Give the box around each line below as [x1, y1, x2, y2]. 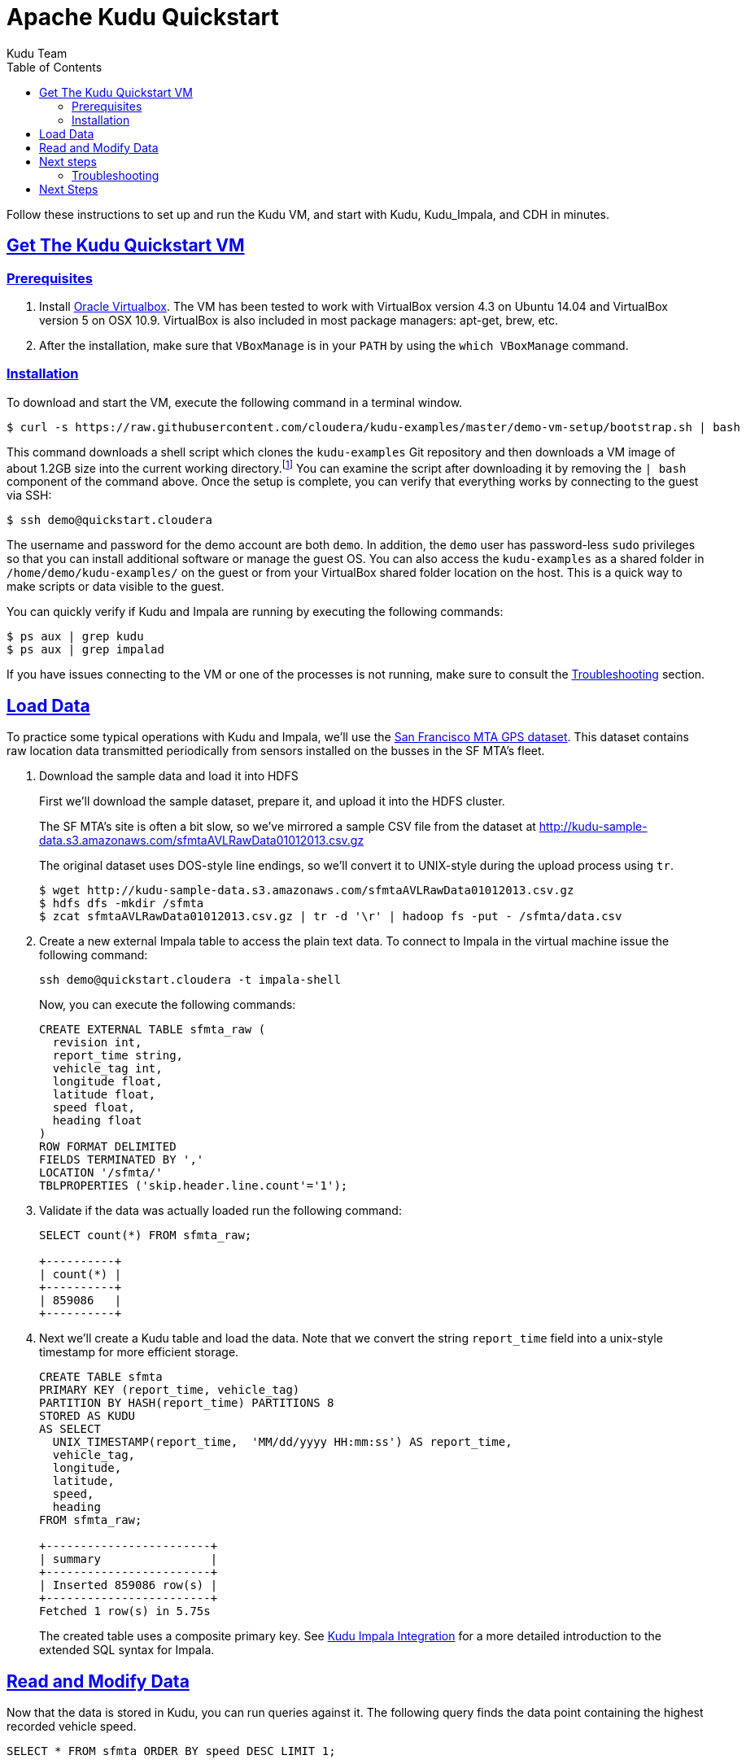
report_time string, [52, 1049, 184, 1063]
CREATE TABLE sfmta [39, 1370, 163, 1384]
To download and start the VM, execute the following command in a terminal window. [7, 395, 463, 409]
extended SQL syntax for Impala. [39, 1643, 215, 1657]
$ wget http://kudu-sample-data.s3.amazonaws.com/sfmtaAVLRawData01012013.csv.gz [39, 884, 574, 897]
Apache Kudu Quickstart [7, 3, 279, 31]
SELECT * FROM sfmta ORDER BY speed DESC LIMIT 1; [7, 1744, 336, 1758]
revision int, [52, 1036, 142, 1050]
